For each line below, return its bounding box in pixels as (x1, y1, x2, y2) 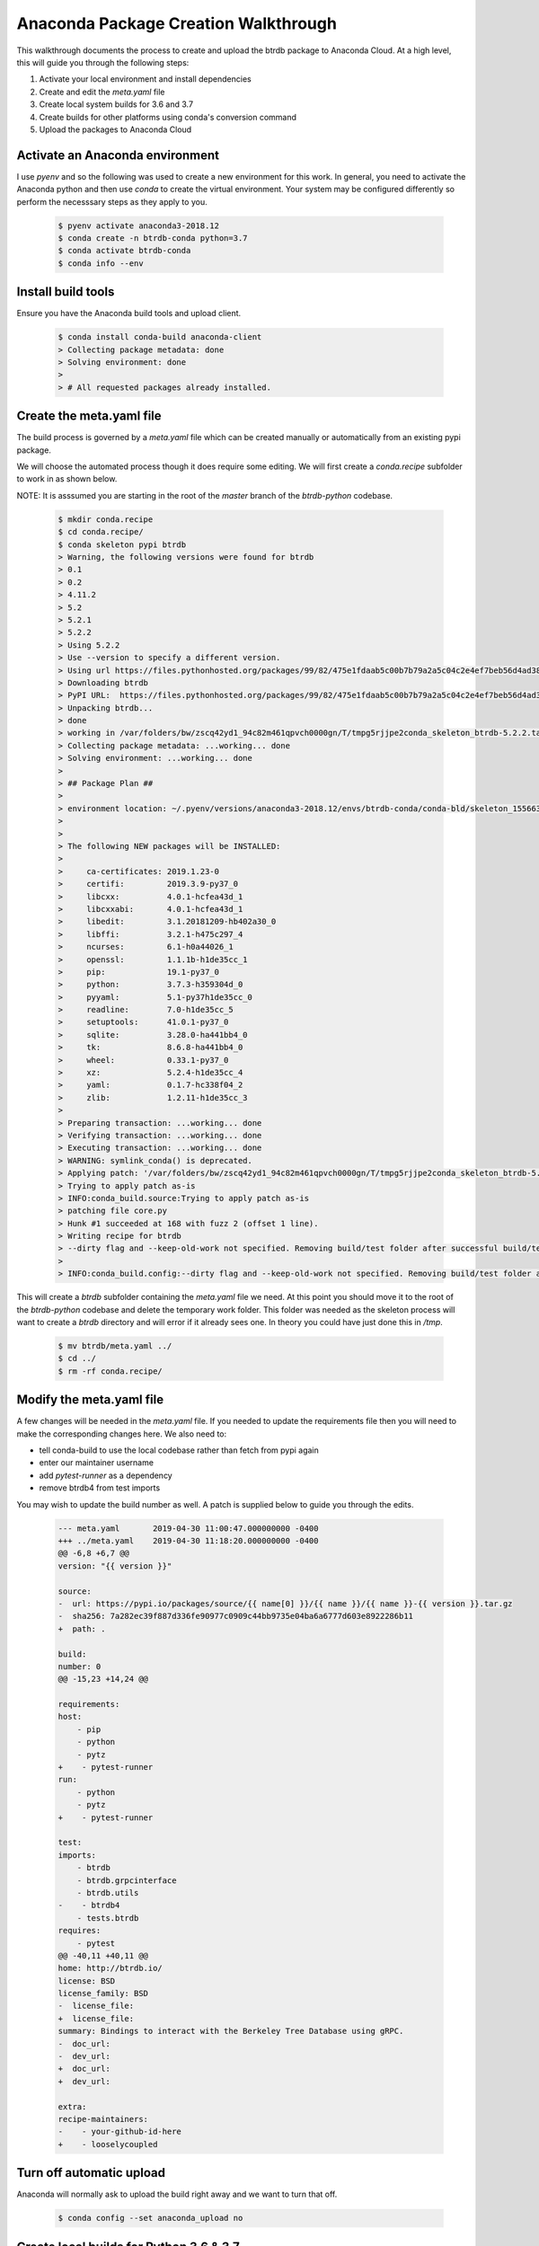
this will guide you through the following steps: (16, 57, 190, 67)
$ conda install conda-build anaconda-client (57, 332, 262, 342)
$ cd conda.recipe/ (57, 526, 144, 537)
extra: (57, 2101, 87, 2111)
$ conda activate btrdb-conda (57, 245, 191, 256)
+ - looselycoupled (57, 2139, 158, 2149)
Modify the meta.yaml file (16, 1393, 164, 1408)
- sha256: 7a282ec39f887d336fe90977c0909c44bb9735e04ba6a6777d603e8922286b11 (57, 1611, 413, 1622)
